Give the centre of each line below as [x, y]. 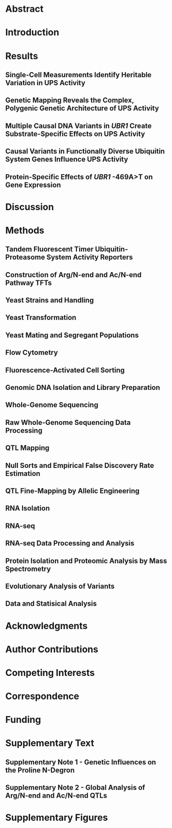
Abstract [24, 9]
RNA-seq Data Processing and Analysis [70, 543]
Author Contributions [52, 649]
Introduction [32, 33]
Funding [23, 720]
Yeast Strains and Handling [50, 300]
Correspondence [42, 696]
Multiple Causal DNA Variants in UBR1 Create [79, 126]
